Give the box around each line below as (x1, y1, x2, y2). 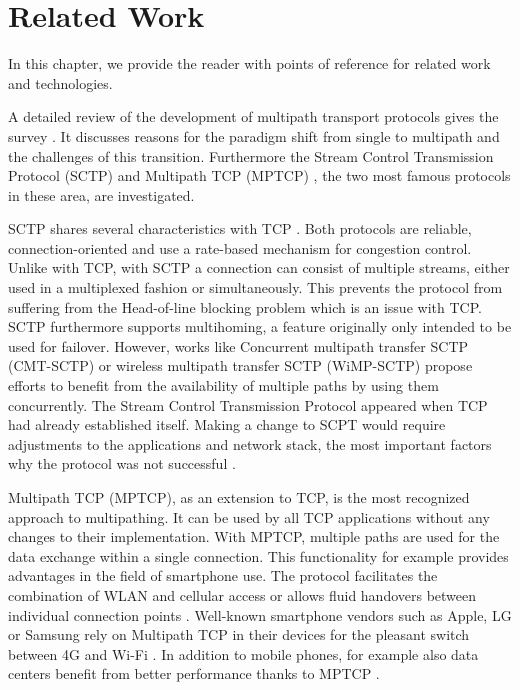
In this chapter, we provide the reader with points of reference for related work (8, 53, 491, 74)
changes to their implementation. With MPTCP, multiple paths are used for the (8, 526, 500, 547)
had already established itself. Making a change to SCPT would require (8, 414, 446, 435)
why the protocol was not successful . (8, 453, 236, 474)
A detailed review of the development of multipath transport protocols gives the (8, 106, 499, 127)
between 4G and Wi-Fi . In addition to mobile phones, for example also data (8, 643, 479, 664)
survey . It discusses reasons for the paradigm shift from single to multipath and (8, 125, 500, 146)
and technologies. (8, 72, 113, 93)
